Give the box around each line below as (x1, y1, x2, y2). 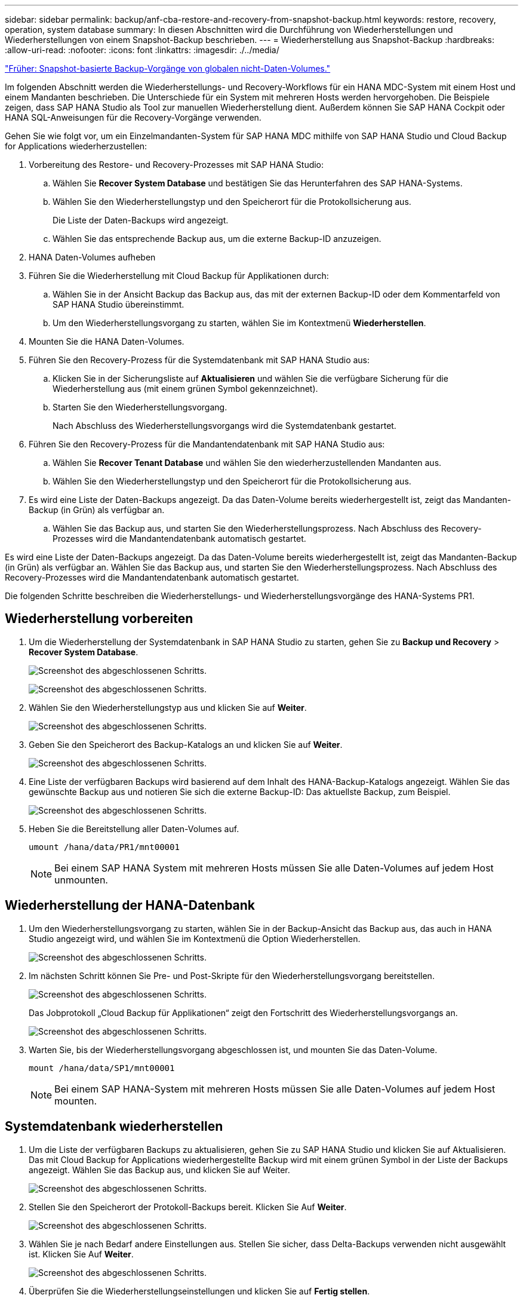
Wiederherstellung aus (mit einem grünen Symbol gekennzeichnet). (53, 383, 318, 394)
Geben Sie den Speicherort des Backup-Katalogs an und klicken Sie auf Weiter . (29, 739, 343, 750)
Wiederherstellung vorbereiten (5, 611, 193, 627)
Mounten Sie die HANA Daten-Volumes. (29, 336, 184, 346)
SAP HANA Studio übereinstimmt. (53, 299, 184, 309)
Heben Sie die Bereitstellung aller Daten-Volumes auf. (29, 823, 239, 834)
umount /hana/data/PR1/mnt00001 (29, 842, 180, 852)
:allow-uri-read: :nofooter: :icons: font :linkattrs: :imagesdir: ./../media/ (5, 45, 279, 55)
